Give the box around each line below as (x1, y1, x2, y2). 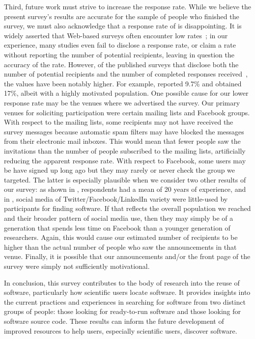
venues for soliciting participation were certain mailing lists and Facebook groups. (4, 107, 250, 117)
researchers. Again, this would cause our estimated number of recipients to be (4, 232, 238, 242)
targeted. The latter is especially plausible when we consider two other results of (4, 174, 246, 184)
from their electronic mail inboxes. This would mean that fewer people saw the (4, 136, 241, 146)
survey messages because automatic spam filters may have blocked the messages (4, 126, 244, 136)
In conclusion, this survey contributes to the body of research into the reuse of (4, 277, 240, 287)
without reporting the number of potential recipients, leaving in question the (4, 49, 234, 59)
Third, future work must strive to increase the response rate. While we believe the (4, 1, 252, 11)
